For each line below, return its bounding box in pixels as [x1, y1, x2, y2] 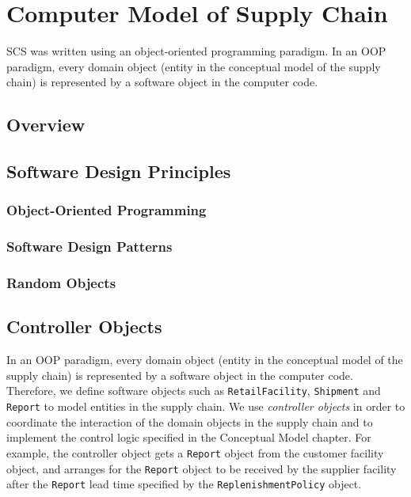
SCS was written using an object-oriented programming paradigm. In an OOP [6, 43, 386, 59]
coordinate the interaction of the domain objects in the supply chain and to [6, 413, 373, 430]
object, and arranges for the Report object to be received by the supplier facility [6, 460, 397, 476]
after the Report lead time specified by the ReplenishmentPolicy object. [6, 476, 362, 492]
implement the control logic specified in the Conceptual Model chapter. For [6, 429, 371, 446]
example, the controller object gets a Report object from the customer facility [6, 444, 384, 461]
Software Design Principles [6, 159, 231, 184]
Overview [6, 112, 86, 137]
